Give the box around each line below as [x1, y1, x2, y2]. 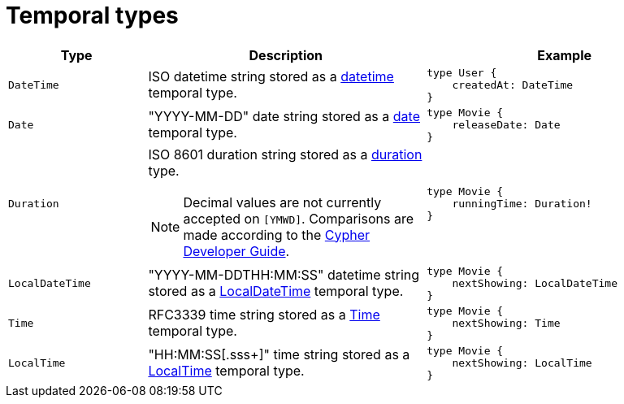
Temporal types [6, 2, 179, 29]
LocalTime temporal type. [148, 363, 305, 380]
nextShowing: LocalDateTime [452, 276, 617, 289]
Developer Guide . [183, 242, 290, 259]
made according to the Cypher [183, 226, 370, 243]
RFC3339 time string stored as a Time [148, 306, 380, 324]
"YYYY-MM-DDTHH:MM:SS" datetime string [148, 267, 420, 284]
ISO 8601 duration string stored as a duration [148, 146, 422, 163]
